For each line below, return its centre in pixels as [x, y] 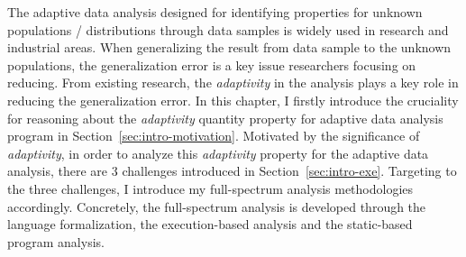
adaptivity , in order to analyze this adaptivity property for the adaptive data [218, 153]
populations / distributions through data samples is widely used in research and [228, 29]
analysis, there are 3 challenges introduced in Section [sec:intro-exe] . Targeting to [232, 171]
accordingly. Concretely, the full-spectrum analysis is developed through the [217, 206]
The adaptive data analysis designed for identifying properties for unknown [215, 12]
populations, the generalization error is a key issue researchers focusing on [212, 64]
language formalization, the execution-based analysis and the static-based [210, 224]
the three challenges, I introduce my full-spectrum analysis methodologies [210, 188]
